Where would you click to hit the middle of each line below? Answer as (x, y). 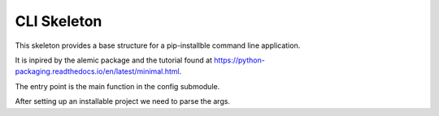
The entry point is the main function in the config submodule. (117, 86)
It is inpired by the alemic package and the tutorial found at (114, 60)
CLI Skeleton (59, 21)
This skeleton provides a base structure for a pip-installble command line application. (158, 45)
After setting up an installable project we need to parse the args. (123, 101)
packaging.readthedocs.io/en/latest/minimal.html (97, 71)
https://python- (240, 60)
